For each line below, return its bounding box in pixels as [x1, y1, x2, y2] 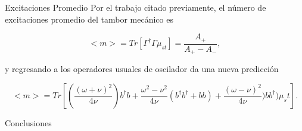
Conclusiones [5, 116, 52, 129]
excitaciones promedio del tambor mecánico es [5, 13, 173, 25]
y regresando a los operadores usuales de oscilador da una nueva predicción [5, 63, 279, 75]
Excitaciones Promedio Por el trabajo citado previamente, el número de [5, 1, 266, 13]
